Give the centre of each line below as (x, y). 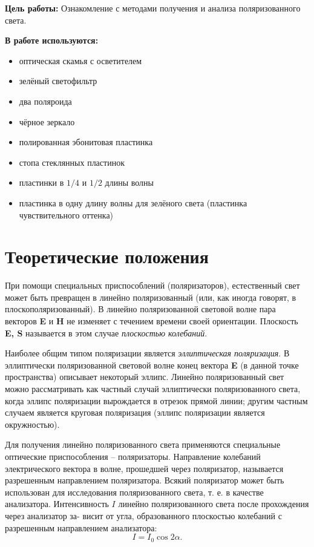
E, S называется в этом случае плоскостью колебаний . (106, 332)
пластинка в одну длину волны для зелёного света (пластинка (133, 202)
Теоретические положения (107, 256)
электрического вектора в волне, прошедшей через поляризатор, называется (144, 468)
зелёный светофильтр (58, 81)
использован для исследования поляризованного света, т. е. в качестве (134, 492)
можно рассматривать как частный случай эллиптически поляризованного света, (153, 388)
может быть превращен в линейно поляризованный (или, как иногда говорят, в (151, 297)
